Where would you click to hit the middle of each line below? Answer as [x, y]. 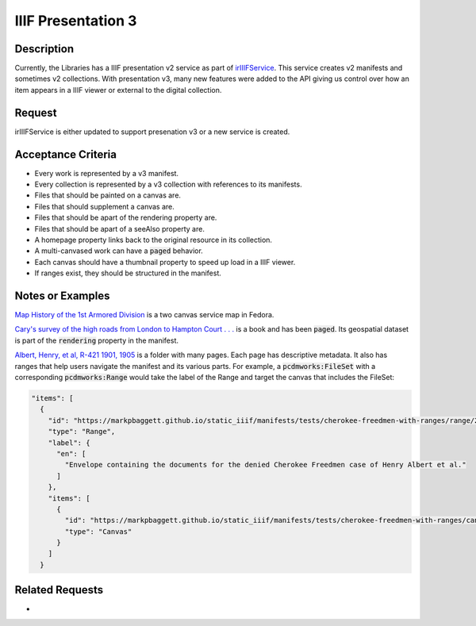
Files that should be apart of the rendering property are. [126, 217]
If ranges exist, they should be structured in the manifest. [128, 273]
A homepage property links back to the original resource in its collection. [154, 240]
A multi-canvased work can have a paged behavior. [119, 251]
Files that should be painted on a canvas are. [108, 195]
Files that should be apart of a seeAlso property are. [120, 229]
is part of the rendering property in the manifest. [96, 340]
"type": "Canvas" [98, 531]
